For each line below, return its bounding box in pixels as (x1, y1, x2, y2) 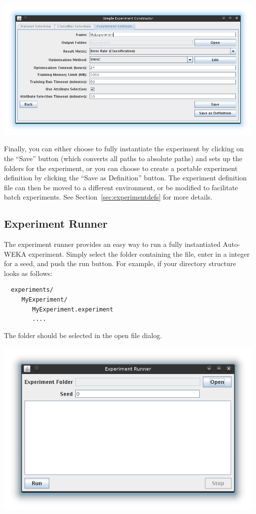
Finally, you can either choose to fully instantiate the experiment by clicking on (4, 143, 244, 154)
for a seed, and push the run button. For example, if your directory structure (4, 258, 236, 269)
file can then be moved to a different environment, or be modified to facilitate (4, 182, 238, 192)
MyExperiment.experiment (32, 306, 113, 313)
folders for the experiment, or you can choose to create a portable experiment (4, 163, 238, 173)
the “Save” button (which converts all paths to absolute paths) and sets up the (4, 153, 242, 163)
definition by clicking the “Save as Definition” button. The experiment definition (4, 172, 247, 183)
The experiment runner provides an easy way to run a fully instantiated (4, 239, 221, 249)
